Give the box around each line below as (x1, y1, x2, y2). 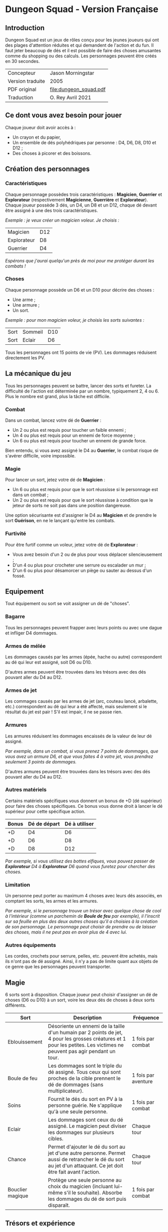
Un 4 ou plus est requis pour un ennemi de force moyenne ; (12, 432, 135, 438)
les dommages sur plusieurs (48, 1129, 114, 1136)
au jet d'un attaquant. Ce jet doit (48, 1162, 123, 1169)
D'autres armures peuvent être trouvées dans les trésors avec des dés (5, 768, 150, 775)
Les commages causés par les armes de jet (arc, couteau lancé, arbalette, (5, 698, 158, 704)
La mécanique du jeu (5, 369, 71, 378)
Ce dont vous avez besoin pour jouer (5, 111, 122, 120)
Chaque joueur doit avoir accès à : (5, 124, 76, 130)
